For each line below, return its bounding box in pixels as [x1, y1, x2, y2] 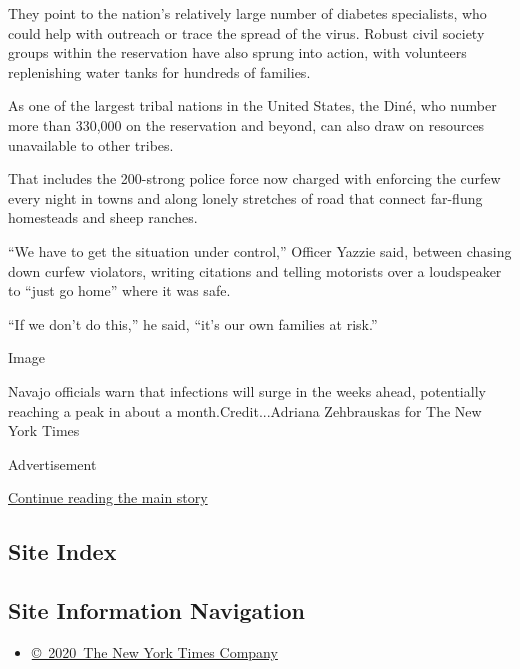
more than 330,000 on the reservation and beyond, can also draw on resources [8, 114, 485, 135]
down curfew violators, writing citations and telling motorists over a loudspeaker [8, 260, 502, 281]
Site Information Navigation [8, 595, 305, 626]
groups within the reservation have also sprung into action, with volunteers [8, 42, 467, 63]
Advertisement [8, 453, 97, 474]
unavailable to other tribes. [8, 134, 174, 155]
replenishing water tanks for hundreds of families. [8, 61, 311, 82]
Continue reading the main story [8, 487, 208, 508]
